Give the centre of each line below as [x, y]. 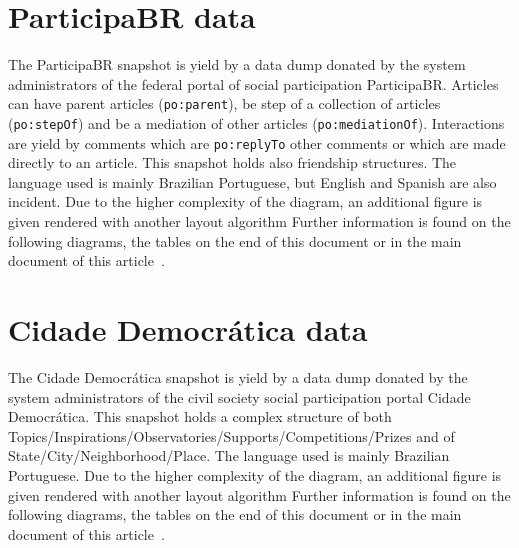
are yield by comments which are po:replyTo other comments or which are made [257, 142]
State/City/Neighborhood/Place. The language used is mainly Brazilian [229, 455]
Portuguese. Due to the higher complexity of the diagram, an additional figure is [255, 474]
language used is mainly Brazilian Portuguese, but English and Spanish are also [252, 181]
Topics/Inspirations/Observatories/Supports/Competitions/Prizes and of [231, 435]
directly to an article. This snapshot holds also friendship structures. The [232, 162]
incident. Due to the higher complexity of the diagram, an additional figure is [245, 201]
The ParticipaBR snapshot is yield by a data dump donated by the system [237, 64]
